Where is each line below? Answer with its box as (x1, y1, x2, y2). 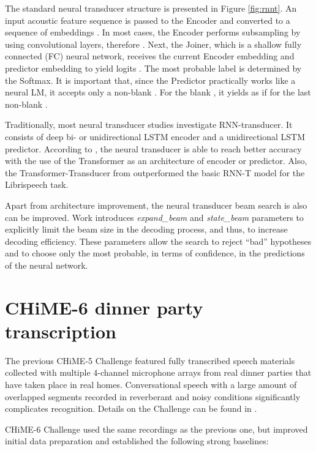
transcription (5, 318, 116, 343)
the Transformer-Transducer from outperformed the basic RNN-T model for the (5, 166, 305, 179)
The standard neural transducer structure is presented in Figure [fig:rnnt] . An (5, 2, 297, 14)
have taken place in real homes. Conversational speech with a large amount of (5, 378, 297, 390)
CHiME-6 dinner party (5, 294, 203, 319)
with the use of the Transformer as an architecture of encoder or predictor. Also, (5, 154, 307, 167)
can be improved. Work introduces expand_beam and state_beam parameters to (5, 211, 304, 223)
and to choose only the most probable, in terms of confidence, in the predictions (5, 247, 305, 259)
